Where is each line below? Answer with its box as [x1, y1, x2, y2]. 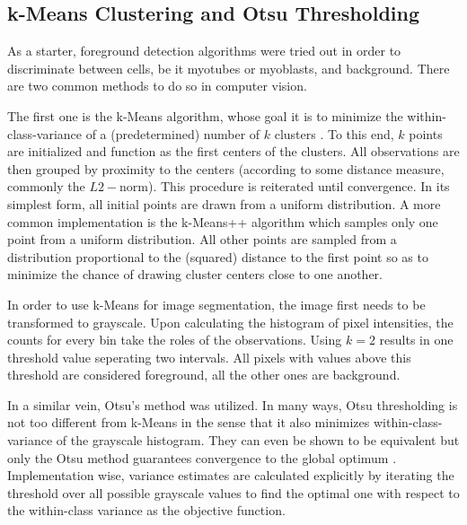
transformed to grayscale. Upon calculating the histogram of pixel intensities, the [7, 312, 454, 331]
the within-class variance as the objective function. [7, 501, 286, 520]
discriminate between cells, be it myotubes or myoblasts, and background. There [7, 58, 450, 77]
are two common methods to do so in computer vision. [7, 76, 307, 95]
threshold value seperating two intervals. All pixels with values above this [7, 347, 411, 366]
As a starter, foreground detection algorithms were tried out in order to [7, 41, 401, 60]
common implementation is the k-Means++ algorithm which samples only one [7, 212, 438, 231]
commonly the [7, 177, 85, 196]
